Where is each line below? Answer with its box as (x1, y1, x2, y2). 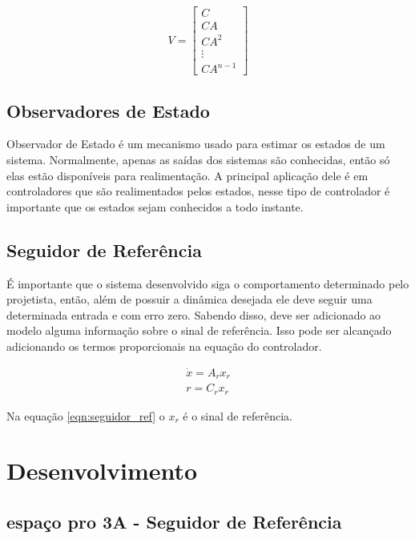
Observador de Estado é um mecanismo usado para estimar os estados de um (6, 135, 385, 152)
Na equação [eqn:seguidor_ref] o (6, 407, 165, 424)
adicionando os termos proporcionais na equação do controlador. (6, 337, 322, 354)
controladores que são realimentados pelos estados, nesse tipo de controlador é (6, 183, 390, 199)
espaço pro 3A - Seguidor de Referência (6, 509, 342, 534)
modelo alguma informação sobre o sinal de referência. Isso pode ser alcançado (6, 322, 392, 339)
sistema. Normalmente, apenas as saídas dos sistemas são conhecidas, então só (6, 151, 390, 167)
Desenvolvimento (6, 454, 198, 487)
